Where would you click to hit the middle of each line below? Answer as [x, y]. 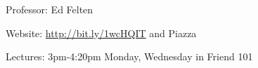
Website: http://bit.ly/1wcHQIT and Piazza [101, 33]
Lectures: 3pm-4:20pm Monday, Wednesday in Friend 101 [129, 56]
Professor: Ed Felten [50, 9]
